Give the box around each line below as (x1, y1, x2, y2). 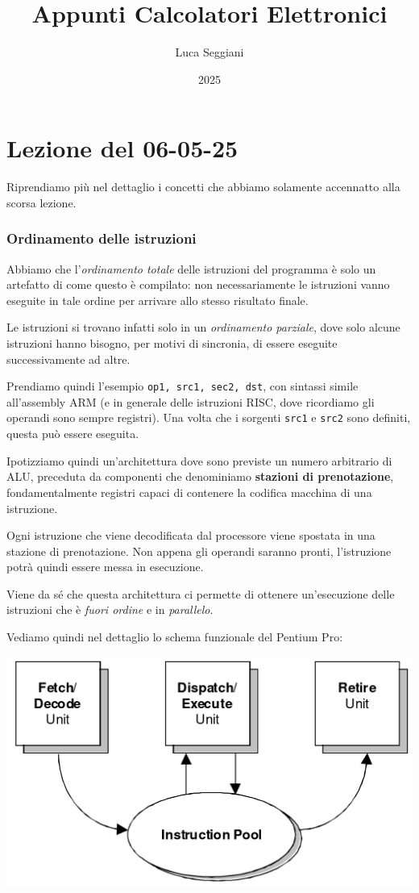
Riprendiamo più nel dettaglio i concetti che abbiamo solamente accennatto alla (6, 178, 400, 195)
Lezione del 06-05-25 (6, 131, 239, 165)
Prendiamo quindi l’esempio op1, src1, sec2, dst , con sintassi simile (6, 378, 359, 394)
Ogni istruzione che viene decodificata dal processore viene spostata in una (6, 527, 375, 544)
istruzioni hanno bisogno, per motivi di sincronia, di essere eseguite (6, 335, 338, 352)
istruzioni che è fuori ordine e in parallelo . (6, 601, 214, 618)
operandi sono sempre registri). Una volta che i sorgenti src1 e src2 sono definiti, (6, 409, 411, 426)
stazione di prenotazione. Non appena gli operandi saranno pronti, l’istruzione (6, 542, 392, 559)
